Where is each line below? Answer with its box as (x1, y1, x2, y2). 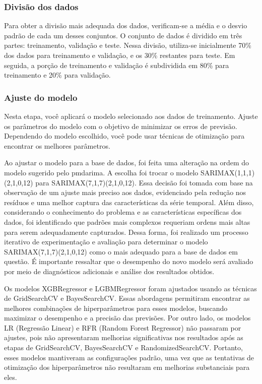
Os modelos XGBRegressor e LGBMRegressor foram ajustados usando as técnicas (4, 283, 257, 293)
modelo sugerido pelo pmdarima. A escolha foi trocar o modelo (4, 167, 199, 177)
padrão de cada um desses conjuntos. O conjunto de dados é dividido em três (4, 30, 242, 40)
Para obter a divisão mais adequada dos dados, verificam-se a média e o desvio (4, 20, 247, 31)
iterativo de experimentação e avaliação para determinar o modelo (4, 236, 208, 247)
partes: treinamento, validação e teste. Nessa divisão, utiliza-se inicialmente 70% (4, 40, 251, 50)
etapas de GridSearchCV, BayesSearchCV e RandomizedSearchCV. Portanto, (4, 342, 243, 353)
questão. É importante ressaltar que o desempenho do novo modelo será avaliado (4, 256, 253, 267)
